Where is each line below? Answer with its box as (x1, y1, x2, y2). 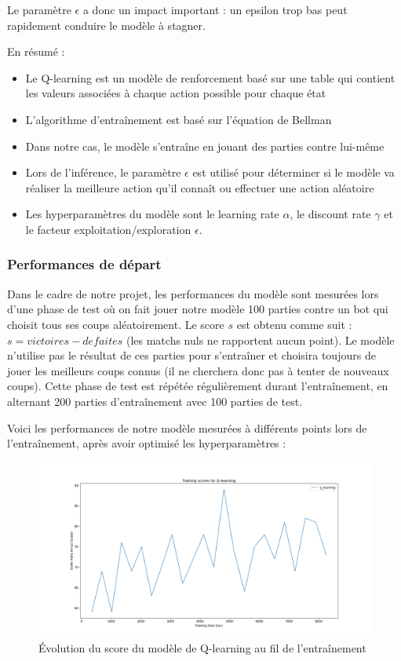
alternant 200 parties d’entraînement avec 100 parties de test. (7, 393, 303, 409)
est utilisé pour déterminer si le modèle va (192, 164, 395, 181)
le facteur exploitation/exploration (25, 221, 191, 237)
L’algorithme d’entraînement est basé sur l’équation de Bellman (25, 111, 332, 127)
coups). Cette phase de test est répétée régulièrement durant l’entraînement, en (7, 378, 388, 394)
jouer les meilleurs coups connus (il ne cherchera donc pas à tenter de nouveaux (7, 362, 389, 378)
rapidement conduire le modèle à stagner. (7, 16, 206, 33)
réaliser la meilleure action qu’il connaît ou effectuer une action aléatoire (25, 179, 374, 195)
